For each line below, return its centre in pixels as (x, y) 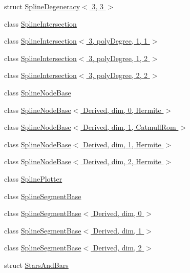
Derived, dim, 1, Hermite (122, 144)
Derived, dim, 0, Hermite (122, 110)
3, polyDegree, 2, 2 (118, 75)
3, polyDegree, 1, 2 (118, 58)
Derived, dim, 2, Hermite (122, 161)
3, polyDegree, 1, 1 (118, 41)
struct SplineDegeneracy (42, 6)
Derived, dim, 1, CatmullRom (130, 127)
